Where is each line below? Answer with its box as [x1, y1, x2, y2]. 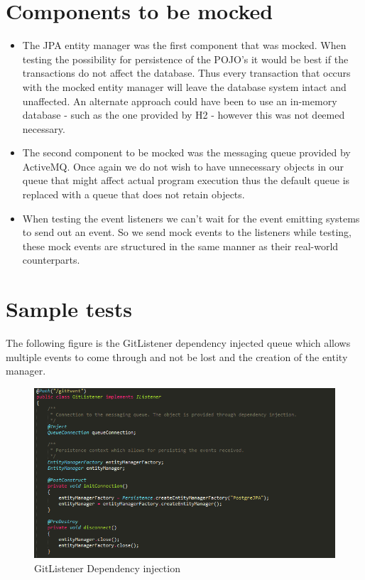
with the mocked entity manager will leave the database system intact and [22, 79, 347, 94]
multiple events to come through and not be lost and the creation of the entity [6, 349, 348, 364]
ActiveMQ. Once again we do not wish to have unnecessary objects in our [22, 159, 344, 173]
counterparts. [22, 252, 80, 267]
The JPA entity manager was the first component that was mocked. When [22, 38, 347, 53]
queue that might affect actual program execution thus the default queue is [22, 173, 350, 188]
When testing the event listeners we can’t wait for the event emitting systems [22, 210, 360, 225]
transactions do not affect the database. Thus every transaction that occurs [22, 65, 351, 80]
